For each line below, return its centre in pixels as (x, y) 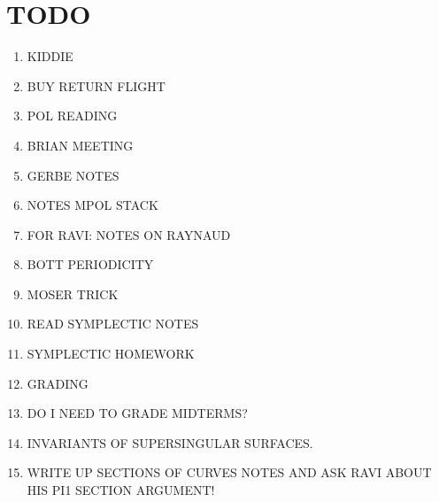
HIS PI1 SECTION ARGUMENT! (121, 490)
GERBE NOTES (73, 175)
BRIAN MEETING (80, 145)
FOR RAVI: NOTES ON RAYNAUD (129, 234)
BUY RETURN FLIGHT (96, 85)
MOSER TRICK (73, 293)
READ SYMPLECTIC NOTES (113, 324)
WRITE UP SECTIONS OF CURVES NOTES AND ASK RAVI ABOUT (229, 472)
